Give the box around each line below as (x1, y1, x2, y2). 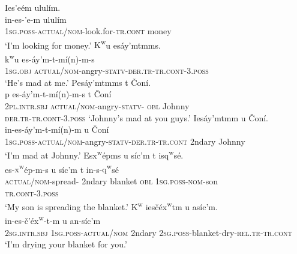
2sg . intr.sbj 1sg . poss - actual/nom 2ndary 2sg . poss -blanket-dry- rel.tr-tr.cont (5, 226, 292, 238)
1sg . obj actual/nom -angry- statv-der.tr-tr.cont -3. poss (5, 64, 209, 77)
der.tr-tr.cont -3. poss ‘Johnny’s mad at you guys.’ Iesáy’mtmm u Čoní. (5, 111, 268, 124)
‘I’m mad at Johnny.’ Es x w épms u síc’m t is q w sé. (5, 147, 184, 162)
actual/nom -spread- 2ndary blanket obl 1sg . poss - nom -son (5, 174, 218, 187)
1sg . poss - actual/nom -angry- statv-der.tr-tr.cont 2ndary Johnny (5, 135, 245, 147)
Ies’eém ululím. (5, 1, 61, 13)
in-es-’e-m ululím (5, 13, 67, 25)
